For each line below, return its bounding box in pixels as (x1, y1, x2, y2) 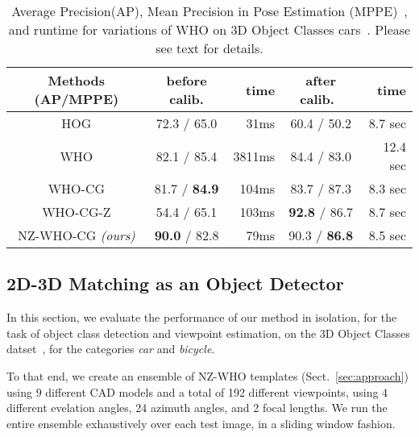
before (166, 71, 207, 89)
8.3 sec (368, 179, 406, 198)
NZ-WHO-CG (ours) (17, 226, 135, 244)
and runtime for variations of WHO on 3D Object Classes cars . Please (8, 20, 411, 39)
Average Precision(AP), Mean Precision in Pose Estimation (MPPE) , (11, 2, 408, 20)
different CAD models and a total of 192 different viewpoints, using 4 (45, 383, 388, 400)
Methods (48, 71, 106, 89)
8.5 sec (368, 226, 406, 244)
